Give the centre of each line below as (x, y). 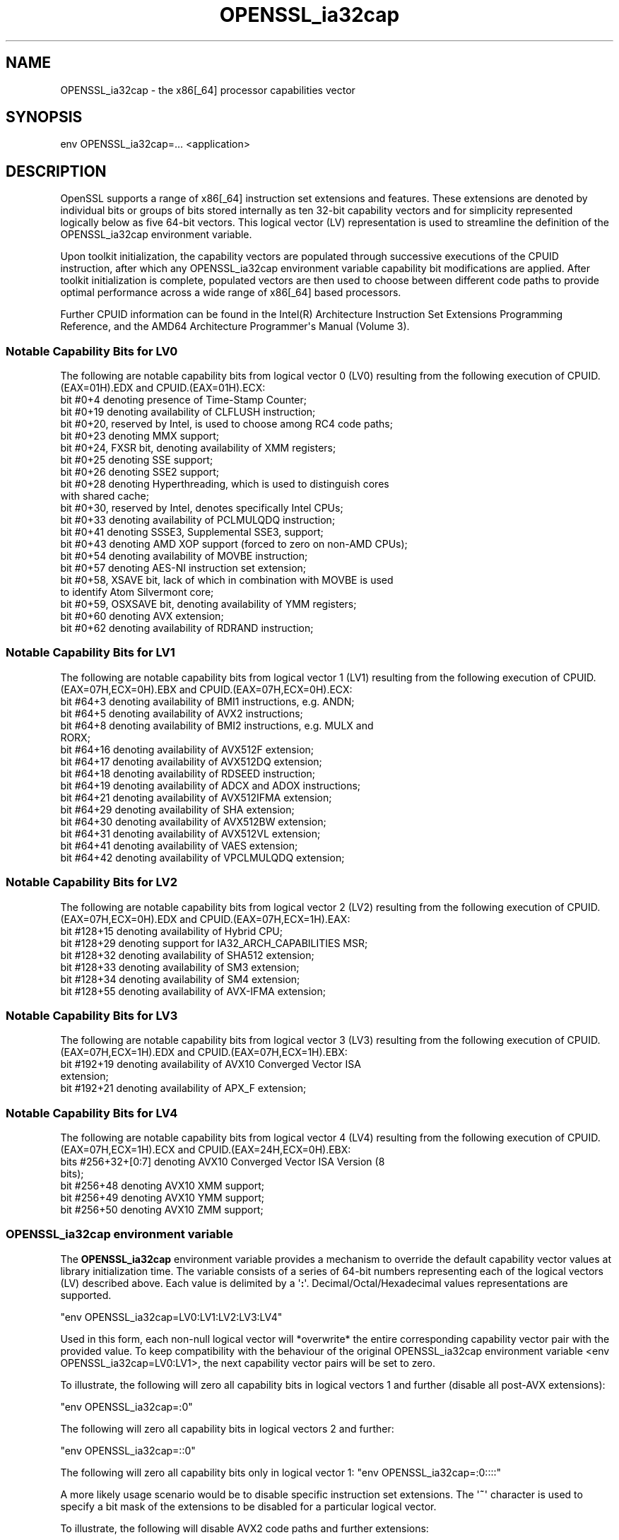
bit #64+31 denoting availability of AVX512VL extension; (190, 833)
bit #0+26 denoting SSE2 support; (140, 472)
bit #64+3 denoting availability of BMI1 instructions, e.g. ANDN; (207, 701)
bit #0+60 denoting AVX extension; (142, 616)
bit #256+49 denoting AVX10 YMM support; (162, 1198)
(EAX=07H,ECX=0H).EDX (119, 919)
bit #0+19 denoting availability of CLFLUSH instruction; (188, 412)
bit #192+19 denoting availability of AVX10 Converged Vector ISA (211, 1064)
